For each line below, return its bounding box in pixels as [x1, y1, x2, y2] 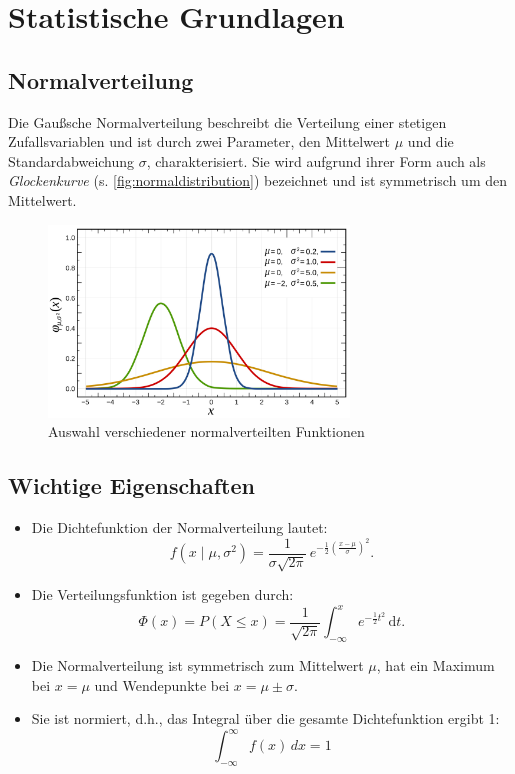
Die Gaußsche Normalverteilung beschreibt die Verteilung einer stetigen [8, 111, 447, 132]
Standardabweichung [8, 150, 135, 171]
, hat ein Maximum [376, 654, 495, 675]
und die [407, 131, 454, 152]
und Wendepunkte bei [94, 674, 230, 695]
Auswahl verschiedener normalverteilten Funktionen [48, 421, 365, 442]
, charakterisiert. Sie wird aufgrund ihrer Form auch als [146, 150, 486, 171]
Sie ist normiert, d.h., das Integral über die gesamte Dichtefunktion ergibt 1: [31, 708, 500, 729]
